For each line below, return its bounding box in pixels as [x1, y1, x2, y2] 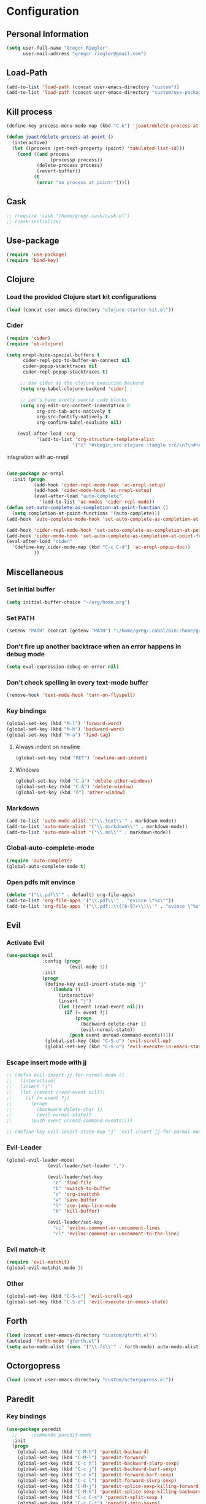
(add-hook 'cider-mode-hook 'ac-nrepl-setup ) [33, 488, 152, 494]
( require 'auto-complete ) [6, 858, 72, 864]
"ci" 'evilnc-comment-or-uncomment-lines [53, 1225, 161, 1231]
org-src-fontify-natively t [36, 414, 109, 420]
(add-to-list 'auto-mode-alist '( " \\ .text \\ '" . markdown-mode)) [6, 818, 177, 824]
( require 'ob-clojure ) [6, 340, 64, 347]
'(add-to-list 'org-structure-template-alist [36, 437, 155, 443]
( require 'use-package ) [6, 251, 67, 258]
